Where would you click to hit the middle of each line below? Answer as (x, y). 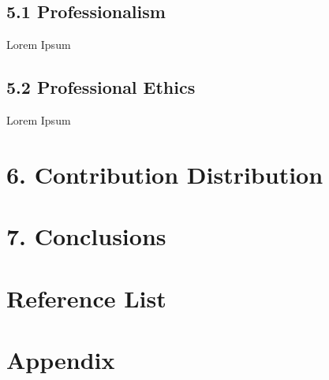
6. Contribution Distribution (165, 174)
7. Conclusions (86, 236)
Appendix (61, 359)
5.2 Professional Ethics (101, 87)
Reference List (86, 298)
